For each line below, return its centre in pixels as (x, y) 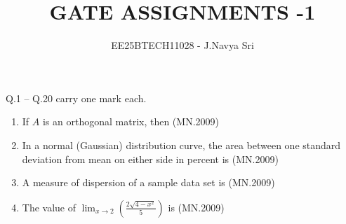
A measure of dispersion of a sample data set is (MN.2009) (148, 182)
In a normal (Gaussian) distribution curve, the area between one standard (181, 145)
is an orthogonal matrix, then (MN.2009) (131, 121)
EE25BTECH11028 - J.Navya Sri (182, 45)
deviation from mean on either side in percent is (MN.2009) (150, 159)
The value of (49, 207)
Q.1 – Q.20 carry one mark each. (76, 98)
